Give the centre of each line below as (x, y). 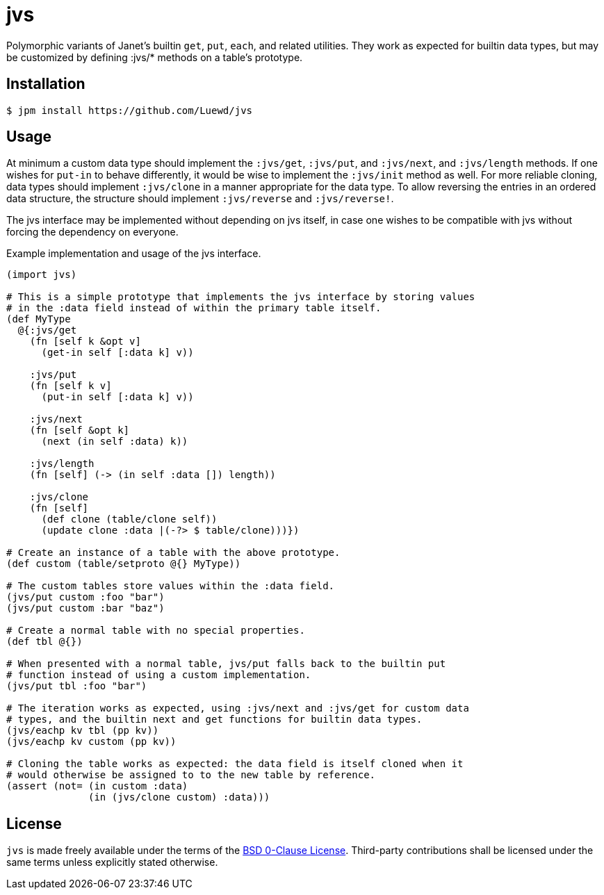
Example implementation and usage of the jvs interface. (134, 254)
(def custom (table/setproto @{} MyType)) (124, 564)
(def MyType (39, 319)
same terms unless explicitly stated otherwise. (112, 862)
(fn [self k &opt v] (85, 342)
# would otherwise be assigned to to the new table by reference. (191, 775)
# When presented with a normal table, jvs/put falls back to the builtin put (226, 664)
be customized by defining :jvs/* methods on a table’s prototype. (155, 57)
